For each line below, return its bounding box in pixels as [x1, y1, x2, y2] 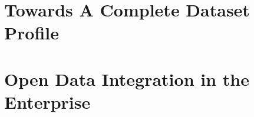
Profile [4, 21, 59, 45]
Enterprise [4, 89, 91, 113]
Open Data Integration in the [4, 66, 249, 91]
